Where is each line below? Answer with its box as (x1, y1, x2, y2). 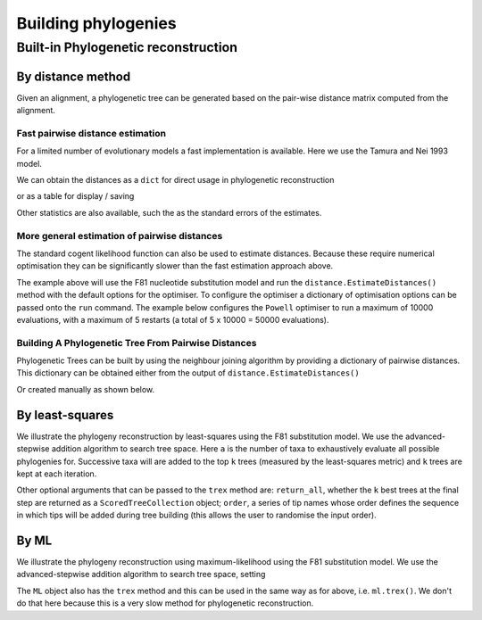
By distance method (16, 69, 131, 84)
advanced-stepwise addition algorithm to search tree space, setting (16, 569, 266, 580)
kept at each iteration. (16, 468, 97, 479)
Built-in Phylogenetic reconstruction (16, 39, 238, 55)
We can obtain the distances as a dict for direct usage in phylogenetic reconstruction (16, 175, 335, 186)
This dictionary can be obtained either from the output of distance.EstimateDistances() (16, 368, 361, 378)
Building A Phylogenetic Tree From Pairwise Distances (16, 336, 257, 349)
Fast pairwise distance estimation (16, 127, 167, 139)
